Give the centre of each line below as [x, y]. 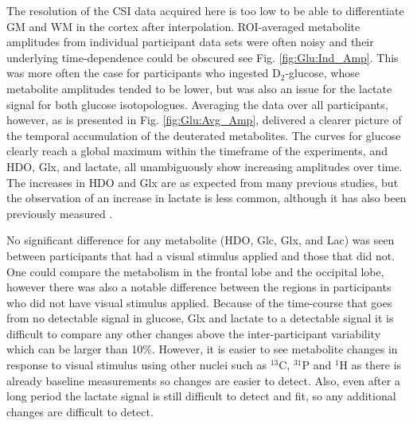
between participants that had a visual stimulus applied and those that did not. [201, 255]
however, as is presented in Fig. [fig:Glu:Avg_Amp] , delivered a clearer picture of [204, 120]
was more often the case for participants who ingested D [144, 73]
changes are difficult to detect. [80, 411]
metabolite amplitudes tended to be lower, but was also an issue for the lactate [199, 88]
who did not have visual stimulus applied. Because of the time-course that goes [199, 302]
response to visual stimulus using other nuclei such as [136, 365]
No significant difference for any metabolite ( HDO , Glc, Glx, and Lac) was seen [201, 240]
